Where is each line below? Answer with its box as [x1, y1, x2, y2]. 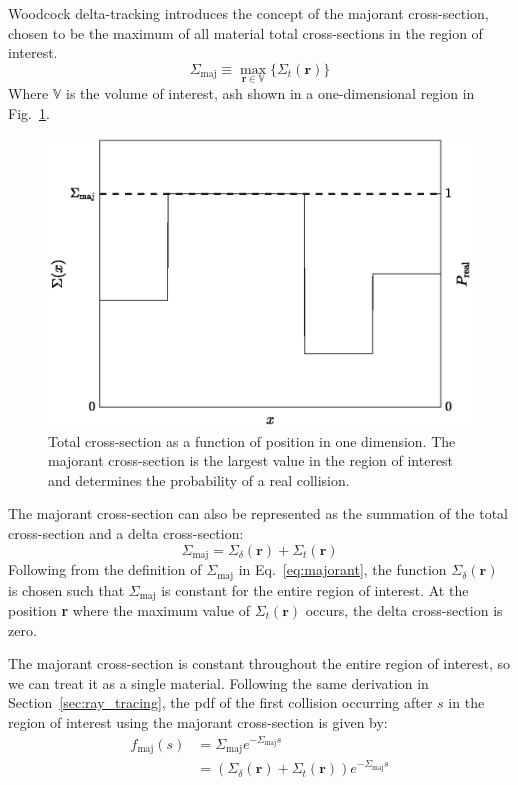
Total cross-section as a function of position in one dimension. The [48, 430, 456, 451]
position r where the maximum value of [8, 599, 251, 620]
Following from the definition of [8, 559, 202, 580]
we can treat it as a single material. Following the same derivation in [8, 672, 429, 693]
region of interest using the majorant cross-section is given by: [8, 711, 388, 732]
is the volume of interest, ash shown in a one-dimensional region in [65, 83, 475, 103]
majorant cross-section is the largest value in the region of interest [48, 450, 454, 471]
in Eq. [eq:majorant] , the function [238, 559, 447, 580]
